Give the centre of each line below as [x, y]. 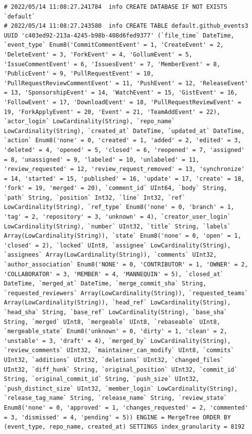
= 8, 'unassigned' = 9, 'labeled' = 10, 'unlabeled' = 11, [102, 160]
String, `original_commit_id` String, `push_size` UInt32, [102, 379]
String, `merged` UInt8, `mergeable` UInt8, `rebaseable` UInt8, [112, 322]
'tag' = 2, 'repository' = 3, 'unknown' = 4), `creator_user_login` [117, 217]
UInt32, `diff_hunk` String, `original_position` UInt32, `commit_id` [121, 369]
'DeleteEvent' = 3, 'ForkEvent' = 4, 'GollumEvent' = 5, [98, 54]
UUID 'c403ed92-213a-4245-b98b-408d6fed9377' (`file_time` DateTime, [119, 35]
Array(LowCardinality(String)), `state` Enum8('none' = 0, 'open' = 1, [123, 236]
